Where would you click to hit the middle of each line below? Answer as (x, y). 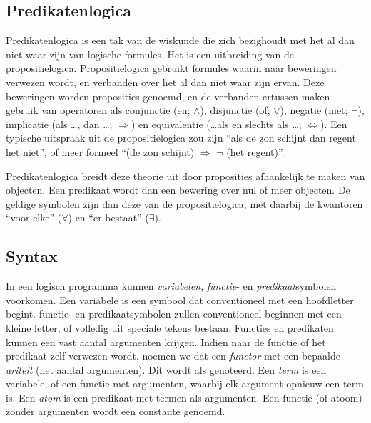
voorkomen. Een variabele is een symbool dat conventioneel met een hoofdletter (180, 299)
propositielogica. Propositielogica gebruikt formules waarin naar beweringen (171, 68)
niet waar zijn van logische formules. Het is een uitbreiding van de (150, 54)
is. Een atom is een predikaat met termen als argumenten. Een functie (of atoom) (184, 397)
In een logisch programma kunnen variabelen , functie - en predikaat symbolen (171, 286)
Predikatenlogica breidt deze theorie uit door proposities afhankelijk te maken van (185, 176)
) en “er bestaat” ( (108, 218)
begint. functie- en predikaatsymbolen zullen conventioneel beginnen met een (174, 314)
